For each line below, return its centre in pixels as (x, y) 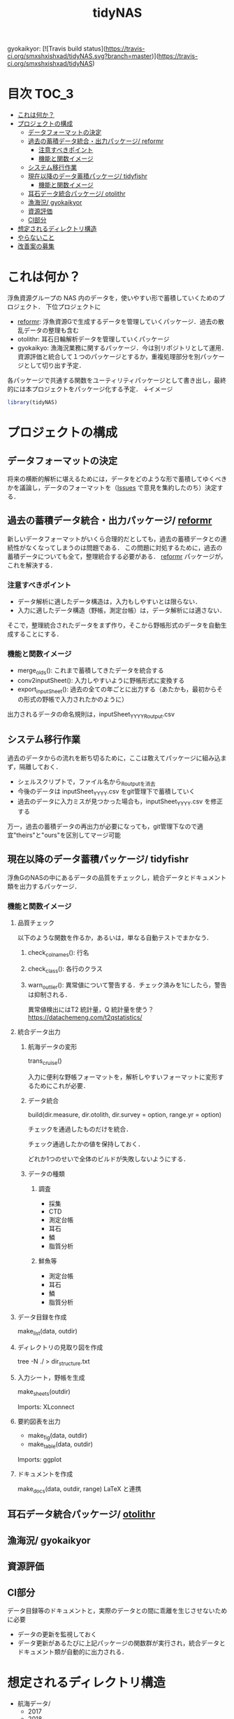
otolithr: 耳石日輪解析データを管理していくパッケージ (93, 339)
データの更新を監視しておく (57, 1634)
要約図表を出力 (39, 1421)
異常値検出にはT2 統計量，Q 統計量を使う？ (91, 1010)
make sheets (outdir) (44, 1392)
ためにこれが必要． (61, 1086)
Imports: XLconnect (46, 1406)
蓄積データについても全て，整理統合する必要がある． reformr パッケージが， (117, 556)
